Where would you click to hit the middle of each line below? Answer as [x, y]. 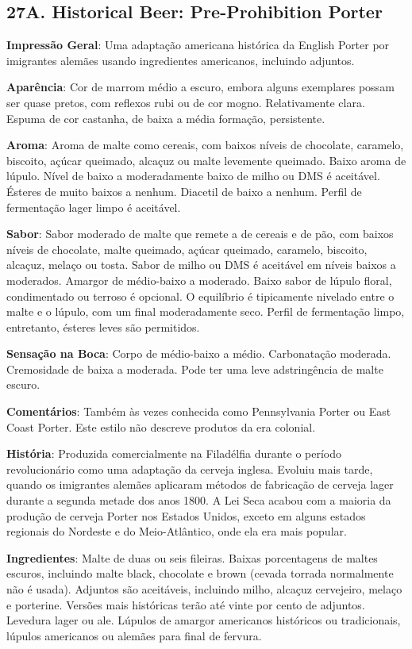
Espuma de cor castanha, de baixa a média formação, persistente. [166, 118]
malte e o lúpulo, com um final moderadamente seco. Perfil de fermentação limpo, [206, 311]
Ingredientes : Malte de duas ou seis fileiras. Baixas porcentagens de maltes [192, 557]
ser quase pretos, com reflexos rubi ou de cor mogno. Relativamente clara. [186, 102]
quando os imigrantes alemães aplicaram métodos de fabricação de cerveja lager [200, 484]
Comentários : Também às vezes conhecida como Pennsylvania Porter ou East [199, 411]
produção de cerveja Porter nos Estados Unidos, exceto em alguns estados [186, 515]
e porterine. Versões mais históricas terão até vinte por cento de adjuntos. [186, 604]
